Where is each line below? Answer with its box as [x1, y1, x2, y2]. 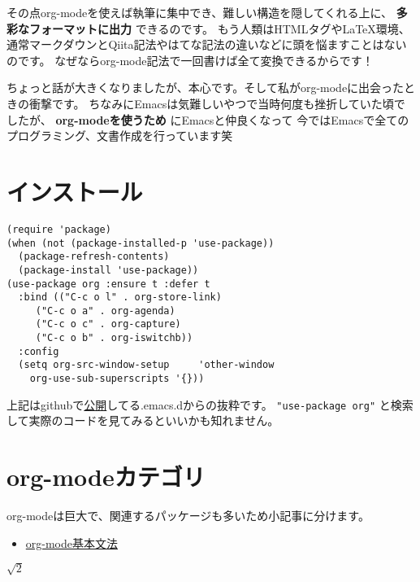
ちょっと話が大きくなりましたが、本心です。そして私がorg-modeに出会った [6, 79, 405, 96]
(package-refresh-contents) [18, 251, 170, 263]
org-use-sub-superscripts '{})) [29, 373, 205, 385]
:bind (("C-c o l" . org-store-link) [18, 291, 222, 304]
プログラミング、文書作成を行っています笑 [6, 127, 233, 144]
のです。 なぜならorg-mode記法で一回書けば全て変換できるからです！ [6, 51, 374, 68]
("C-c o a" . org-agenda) [35, 304, 175, 317]
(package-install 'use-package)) [18, 264, 199, 276]
